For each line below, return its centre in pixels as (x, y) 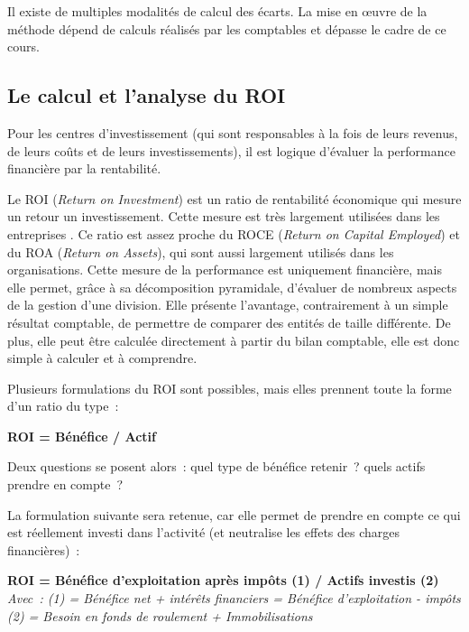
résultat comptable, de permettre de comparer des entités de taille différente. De (229, 322)
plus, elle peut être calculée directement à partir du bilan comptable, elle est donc (234, 340)
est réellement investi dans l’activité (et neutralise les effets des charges (204, 532)
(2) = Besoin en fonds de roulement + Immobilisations (160, 615)
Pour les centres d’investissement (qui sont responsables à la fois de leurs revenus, (233, 132)
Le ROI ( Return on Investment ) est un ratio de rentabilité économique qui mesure (234, 198)
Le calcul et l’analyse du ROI (147, 95)
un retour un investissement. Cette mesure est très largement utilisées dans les (224, 216)
